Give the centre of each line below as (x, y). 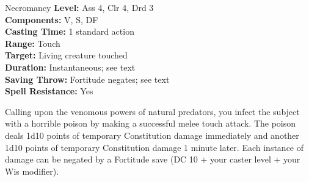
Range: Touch (33, 43)
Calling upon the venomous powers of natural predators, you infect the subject (152, 111)
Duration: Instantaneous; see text (70, 67)
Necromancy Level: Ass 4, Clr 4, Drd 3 (79, 7)
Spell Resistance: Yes (49, 91)
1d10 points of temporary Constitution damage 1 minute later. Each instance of (154, 147)
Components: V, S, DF (52, 19)
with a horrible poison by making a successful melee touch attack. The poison (151, 123)
